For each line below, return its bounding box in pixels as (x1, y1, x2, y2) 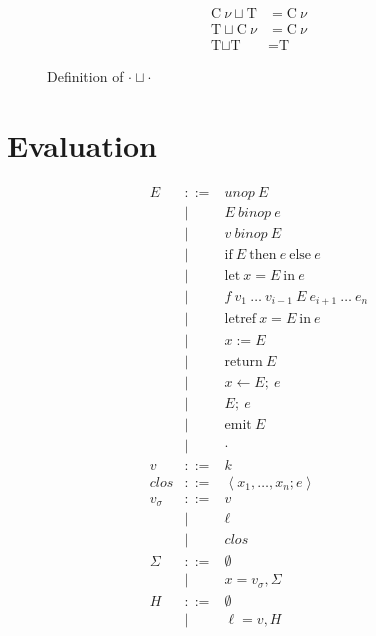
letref (224, 312, 257, 327)
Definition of (47, 66, 124, 87)
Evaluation (7, 124, 157, 165)
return (224, 354, 263, 369)
